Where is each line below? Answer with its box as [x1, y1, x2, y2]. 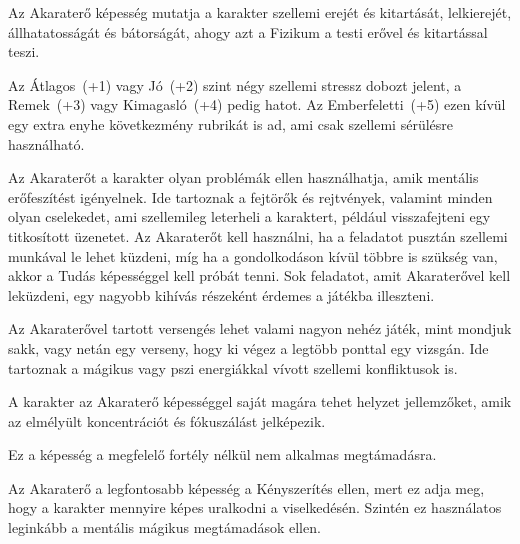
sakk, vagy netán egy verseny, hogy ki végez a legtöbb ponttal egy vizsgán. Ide [8, 337, 489, 358]
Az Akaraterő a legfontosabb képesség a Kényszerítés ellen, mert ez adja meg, [8, 477, 485, 498]
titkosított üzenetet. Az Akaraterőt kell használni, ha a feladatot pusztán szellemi [8, 225, 508, 246]
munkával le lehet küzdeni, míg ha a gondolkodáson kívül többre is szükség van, [8, 245, 498, 266]
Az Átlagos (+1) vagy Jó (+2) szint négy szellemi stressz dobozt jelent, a [8, 74, 462, 95]
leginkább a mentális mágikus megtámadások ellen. [8, 517, 321, 538]
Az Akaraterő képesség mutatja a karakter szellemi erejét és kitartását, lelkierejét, [8, 2, 512, 22]
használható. [8, 133, 85, 154]
